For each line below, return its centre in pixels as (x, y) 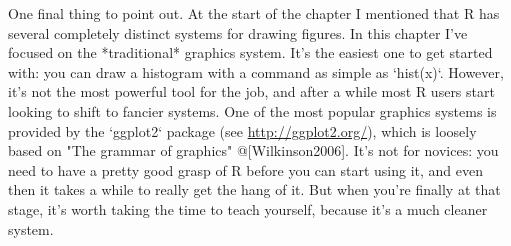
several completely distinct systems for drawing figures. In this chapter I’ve (238, 32)
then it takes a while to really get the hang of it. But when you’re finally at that (254, 189)
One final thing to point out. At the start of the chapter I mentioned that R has (254, 13)
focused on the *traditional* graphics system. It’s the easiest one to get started (250, 52)
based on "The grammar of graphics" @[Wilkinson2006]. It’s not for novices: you (253, 150)
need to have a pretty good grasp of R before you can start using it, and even (246, 169)
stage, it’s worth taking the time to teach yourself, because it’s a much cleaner (248, 208)
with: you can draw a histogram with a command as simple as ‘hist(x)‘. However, (256, 71)
